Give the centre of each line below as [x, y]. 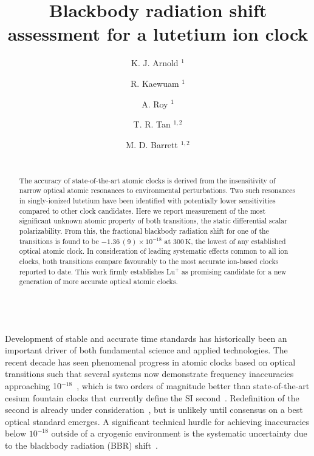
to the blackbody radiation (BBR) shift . [81, 445]
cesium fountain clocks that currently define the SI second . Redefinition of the [152, 397]
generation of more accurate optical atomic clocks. [98, 281]
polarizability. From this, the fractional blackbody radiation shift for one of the [144, 231]
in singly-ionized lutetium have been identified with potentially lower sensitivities [147, 201]
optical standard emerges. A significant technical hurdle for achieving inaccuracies [157, 421]
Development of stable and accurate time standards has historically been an [146, 338]
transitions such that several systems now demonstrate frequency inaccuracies [149, 374]
